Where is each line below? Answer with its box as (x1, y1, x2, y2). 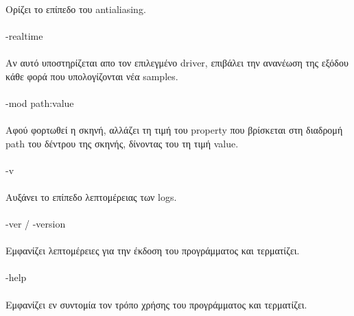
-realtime (5, 28, 43, 42)
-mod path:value (5, 95, 74, 110)
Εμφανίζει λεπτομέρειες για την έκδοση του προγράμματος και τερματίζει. (5, 243, 300, 258)
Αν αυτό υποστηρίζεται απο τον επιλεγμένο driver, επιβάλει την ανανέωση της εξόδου (5, 55, 349, 69)
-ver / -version (5, 217, 66, 231)
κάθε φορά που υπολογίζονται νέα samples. (5, 69, 178, 83)
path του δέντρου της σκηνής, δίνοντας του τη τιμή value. (5, 136, 239, 150)
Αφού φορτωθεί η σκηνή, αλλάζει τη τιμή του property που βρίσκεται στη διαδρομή (5, 122, 343, 136)
